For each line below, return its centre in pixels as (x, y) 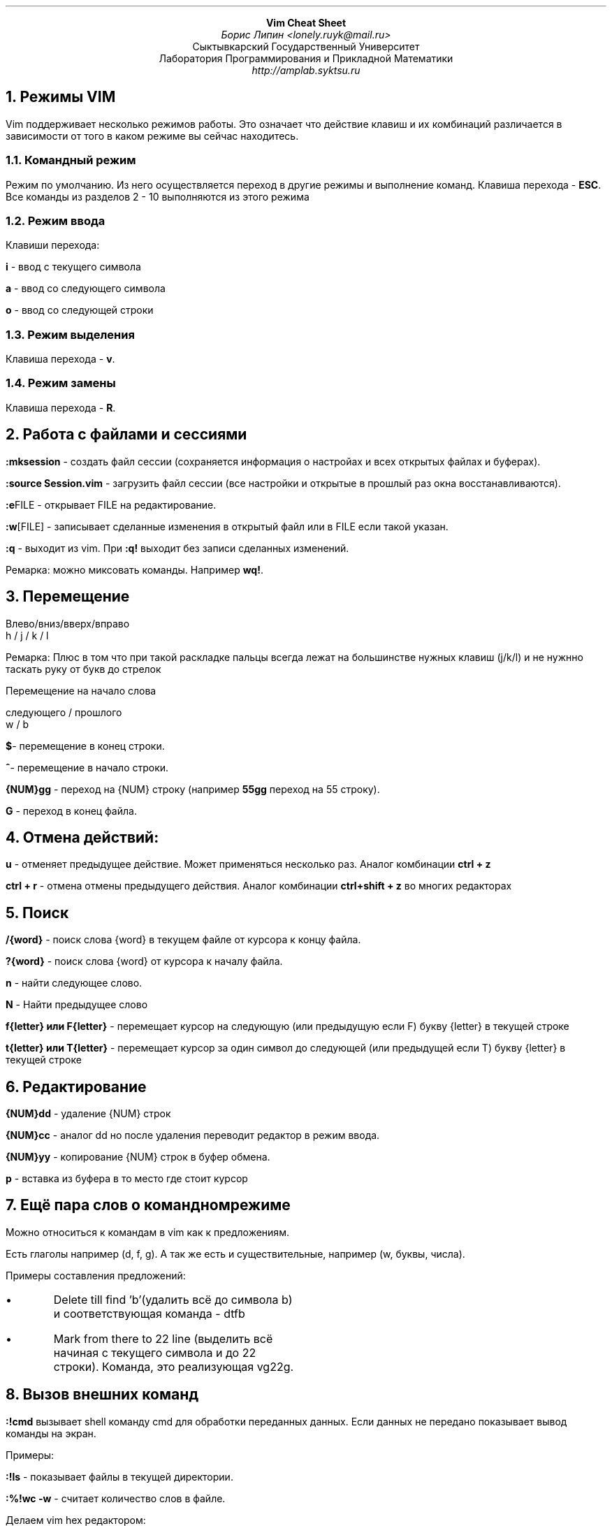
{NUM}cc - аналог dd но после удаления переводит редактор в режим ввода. (193, 1135)
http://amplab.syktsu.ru (306, 70)
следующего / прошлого (64, 712)
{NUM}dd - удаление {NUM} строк (88, 1114)
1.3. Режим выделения (70, 334)
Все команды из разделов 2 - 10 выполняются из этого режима (158, 196)
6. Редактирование (76, 1087)
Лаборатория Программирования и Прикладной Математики (306, 58)
